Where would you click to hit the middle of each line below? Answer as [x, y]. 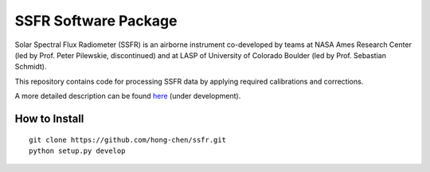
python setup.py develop [77, 150]
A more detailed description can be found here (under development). [128, 96]
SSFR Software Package [96, 21]
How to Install [49, 118]
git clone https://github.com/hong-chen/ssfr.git [128, 140]
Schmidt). [31, 67]
